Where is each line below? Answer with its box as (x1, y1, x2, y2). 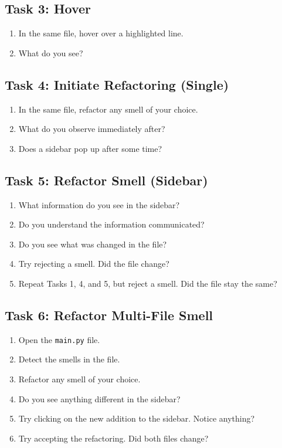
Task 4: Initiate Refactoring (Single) (5, 75, 229, 93)
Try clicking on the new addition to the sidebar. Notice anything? (18, 412, 255, 425)
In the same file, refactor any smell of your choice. (18, 103, 198, 115)
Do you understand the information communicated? (18, 218, 205, 230)
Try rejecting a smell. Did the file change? (18, 257, 169, 270)
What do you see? (18, 46, 83, 59)
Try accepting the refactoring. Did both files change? (18, 432, 209, 444)
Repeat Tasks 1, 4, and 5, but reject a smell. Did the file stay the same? (18, 277, 277, 289)
